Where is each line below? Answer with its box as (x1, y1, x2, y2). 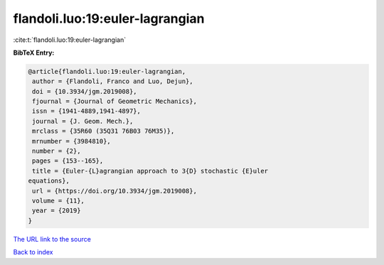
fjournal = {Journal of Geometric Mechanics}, (32, 97, 197, 106)
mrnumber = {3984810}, (32, 137, 112, 145)
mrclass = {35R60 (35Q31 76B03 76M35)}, (32, 127, 175, 135)
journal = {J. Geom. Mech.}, (32, 117, 134, 125)
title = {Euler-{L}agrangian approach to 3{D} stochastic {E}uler (32, 167, 269, 175)
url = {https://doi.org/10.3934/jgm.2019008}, (32, 187, 197, 195)
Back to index (13, 248, 53, 256)
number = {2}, (32, 147, 81, 156)
